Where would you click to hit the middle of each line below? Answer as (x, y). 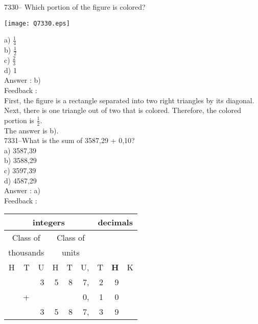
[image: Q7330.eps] (37, 23)
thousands (26, 252)
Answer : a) (22, 190)
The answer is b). (31, 130)
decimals (115, 222)
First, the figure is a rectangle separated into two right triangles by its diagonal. (129, 100)
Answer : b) (22, 80)
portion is (19, 120)
